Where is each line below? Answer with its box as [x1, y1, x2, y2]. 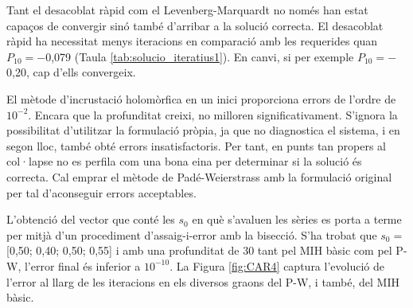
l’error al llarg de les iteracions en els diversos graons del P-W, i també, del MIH [6, 273, 400, 290]
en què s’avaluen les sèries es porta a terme [192, 211, 402, 228]
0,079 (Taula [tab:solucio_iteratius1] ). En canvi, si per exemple [45, 48, 354, 64]
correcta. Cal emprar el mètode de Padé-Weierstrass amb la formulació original [6, 168, 392, 185]
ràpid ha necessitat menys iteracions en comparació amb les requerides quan [6, 33, 378, 49]
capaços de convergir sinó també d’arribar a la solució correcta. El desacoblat [6, 17, 384, 33]
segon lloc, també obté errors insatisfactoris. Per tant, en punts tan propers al [6, 137, 387, 154]
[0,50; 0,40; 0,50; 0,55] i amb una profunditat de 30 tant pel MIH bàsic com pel [6, 242, 392, 259]
